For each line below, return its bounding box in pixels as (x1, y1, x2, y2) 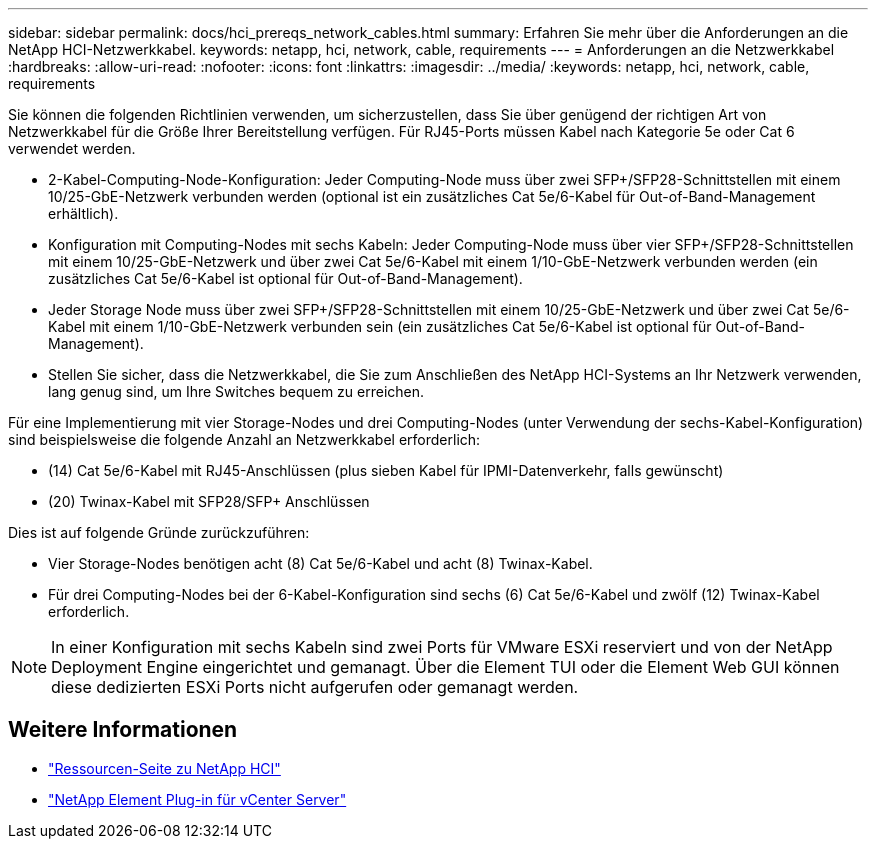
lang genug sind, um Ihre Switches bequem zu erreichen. (48, 383, 425, 400)
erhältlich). (48, 205, 119, 222)
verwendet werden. (8, 140, 136, 157)
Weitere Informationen (8, 717, 238, 743)
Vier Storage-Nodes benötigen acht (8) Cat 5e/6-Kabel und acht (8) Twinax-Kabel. (48, 555, 593, 572)
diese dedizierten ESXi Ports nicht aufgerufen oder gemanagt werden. (51, 677, 579, 697)
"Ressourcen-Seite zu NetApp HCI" (48, 759, 281, 777)
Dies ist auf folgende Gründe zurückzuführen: (8, 524, 310, 541)
